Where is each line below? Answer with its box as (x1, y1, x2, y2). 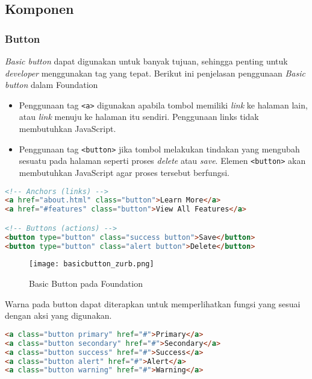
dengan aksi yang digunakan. (5, 309, 112, 322)
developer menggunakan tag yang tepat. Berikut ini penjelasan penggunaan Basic (5, 66, 305, 79)
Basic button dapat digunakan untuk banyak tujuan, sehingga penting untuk (5, 55, 288, 67)
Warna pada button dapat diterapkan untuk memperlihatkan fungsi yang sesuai (5, 297, 301, 310)
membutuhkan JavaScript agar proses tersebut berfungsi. (19, 166, 229, 178)
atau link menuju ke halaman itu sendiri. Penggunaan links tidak (19, 110, 259, 123)
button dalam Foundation (5, 78, 98, 91)
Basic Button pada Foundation (29, 277, 143, 290)
